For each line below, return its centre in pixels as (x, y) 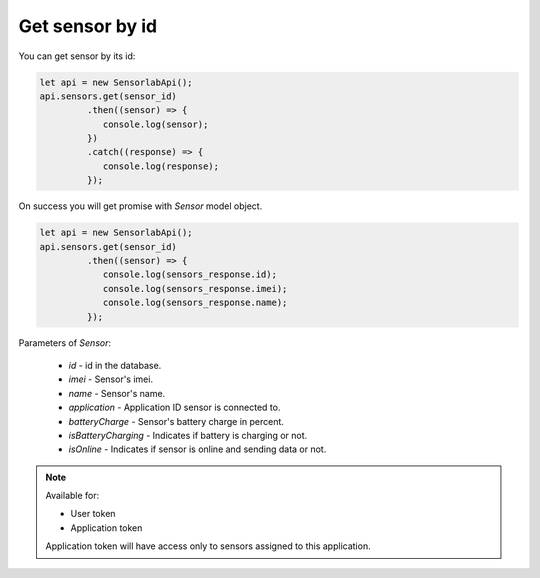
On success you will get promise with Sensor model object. (140, 206)
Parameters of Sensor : (65, 342)
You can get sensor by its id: (77, 56)
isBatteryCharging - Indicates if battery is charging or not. (188, 435)
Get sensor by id (88, 26)
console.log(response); (161, 166)
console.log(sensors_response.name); (195, 303)
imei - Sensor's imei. (111, 379)
